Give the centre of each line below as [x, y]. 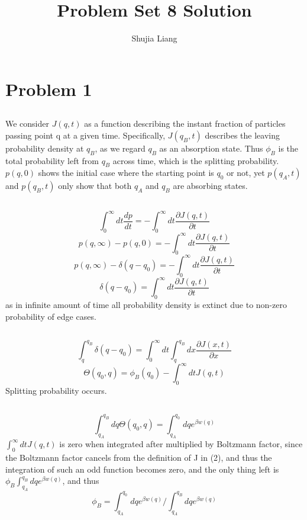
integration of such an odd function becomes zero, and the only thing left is [142, 469]
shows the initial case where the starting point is [126, 173]
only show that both [95, 186]
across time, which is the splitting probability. [196, 160]
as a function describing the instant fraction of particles [185, 123]
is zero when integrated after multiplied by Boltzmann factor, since [181, 444]
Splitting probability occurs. [56, 391]
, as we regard [120, 148]
